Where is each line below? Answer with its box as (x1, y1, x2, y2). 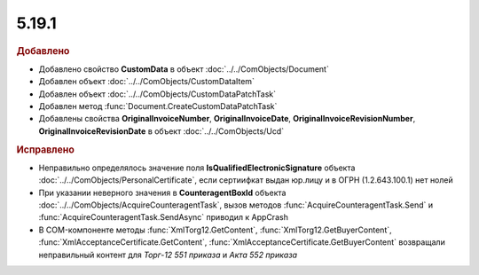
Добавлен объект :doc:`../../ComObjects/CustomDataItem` (38, 76, 255, 87)
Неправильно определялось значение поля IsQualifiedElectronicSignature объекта (38, 162, 356, 173)
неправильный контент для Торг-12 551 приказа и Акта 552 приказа (38, 249, 297, 260)
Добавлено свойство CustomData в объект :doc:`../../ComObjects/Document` (38, 63, 330, 75)
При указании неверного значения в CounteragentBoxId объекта (38, 187, 287, 198)
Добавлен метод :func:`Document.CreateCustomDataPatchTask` (38, 100, 278, 111)
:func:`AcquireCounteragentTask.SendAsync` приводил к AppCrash (38, 212, 288, 223)
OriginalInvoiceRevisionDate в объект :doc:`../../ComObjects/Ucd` (38, 125, 284, 137)
